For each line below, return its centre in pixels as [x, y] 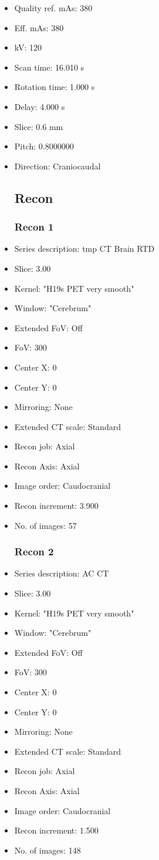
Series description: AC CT [62, 573]
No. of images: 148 [48, 850]
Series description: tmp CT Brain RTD [84, 249]
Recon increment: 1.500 [56, 830]
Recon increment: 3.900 [56, 506]
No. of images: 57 [45, 525]
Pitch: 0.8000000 [44, 146]
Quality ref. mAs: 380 [53, 8]
